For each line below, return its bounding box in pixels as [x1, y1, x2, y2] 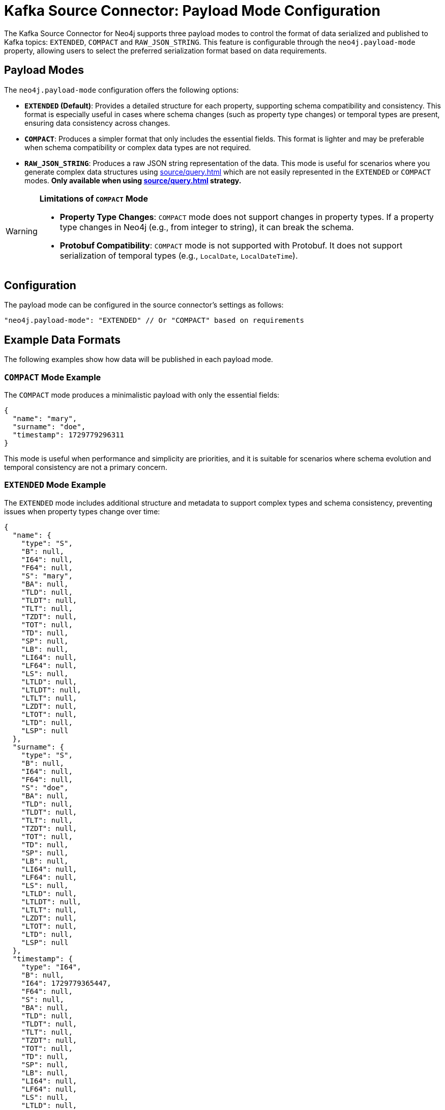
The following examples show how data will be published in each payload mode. [4, 355, 273, 364]
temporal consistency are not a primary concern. [4, 463, 167, 472]
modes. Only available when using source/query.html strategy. [24, 176, 242, 185]
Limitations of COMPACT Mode [39, 193, 148, 204]
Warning [6, 226, 38, 236]
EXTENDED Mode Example [4, 480, 106, 490]
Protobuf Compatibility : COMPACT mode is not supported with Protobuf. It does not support [60, 240, 403, 251]
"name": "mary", [12, 414, 77, 423]
